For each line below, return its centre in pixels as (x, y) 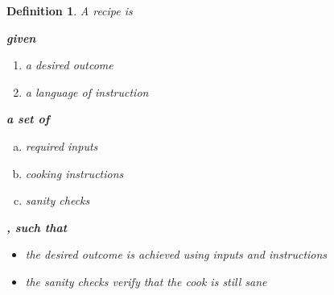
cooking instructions (74, 173)
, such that (37, 227)
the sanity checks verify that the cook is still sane (146, 281)
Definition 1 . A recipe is (70, 10)
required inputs (62, 145)
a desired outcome (69, 65)
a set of (28, 119)
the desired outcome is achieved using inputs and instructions (176, 254)
